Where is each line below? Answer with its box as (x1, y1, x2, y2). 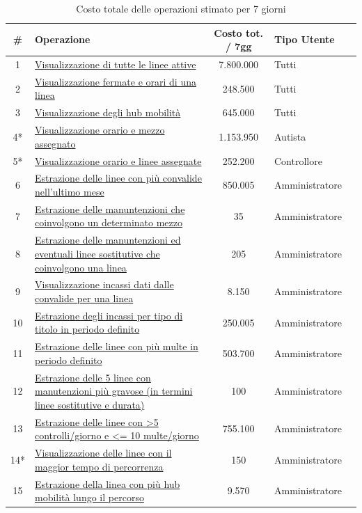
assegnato (35, 136, 76, 150)
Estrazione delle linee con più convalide (35, 171, 202, 185)
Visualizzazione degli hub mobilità (35, 105, 181, 120)
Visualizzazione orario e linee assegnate (35, 153, 202, 168)
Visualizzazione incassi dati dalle (35, 277, 174, 292)
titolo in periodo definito (35, 322, 140, 336)
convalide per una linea (35, 290, 134, 305)
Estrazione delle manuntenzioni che (35, 201, 185, 216)
